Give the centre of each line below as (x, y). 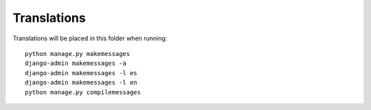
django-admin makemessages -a (76, 64)
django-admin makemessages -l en (81, 83)
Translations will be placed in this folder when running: (90, 38)
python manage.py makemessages (78, 54)
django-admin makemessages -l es (81, 73)
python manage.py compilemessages (83, 92)
